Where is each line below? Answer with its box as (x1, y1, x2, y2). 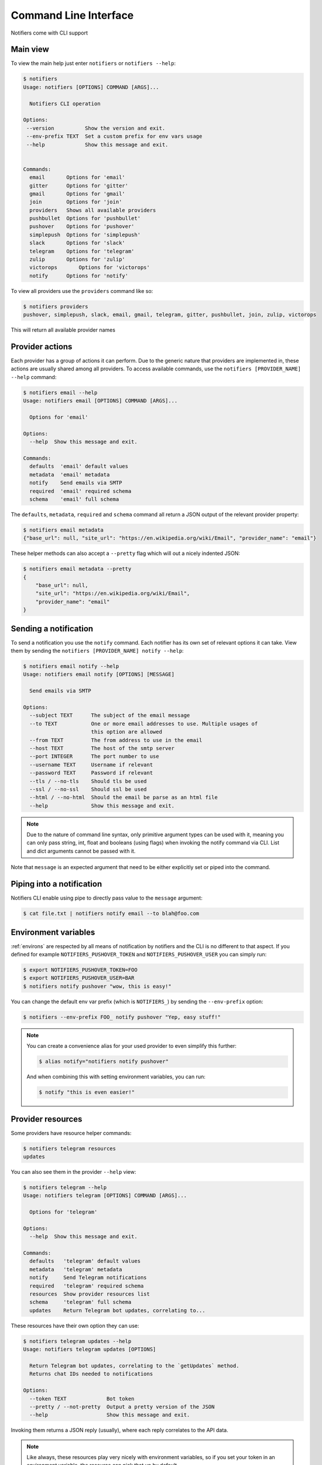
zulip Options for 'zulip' (29, 256, 125, 263)
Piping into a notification (11, 879, 102, 889)
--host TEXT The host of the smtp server (29, 745, 175, 751)
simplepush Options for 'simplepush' (29, 231, 141, 238)
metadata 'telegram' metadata (29, 1266, 122, 1273)
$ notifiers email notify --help (23, 663, 119, 670)
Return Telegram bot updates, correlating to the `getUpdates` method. (29, 1362, 239, 1369)
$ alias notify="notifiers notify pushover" (39, 1058, 169, 1065)
